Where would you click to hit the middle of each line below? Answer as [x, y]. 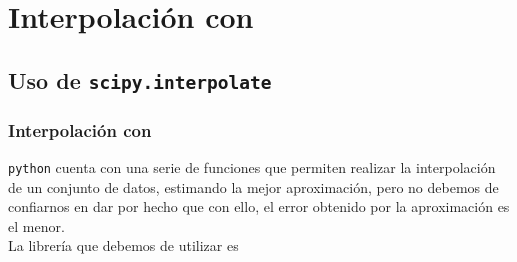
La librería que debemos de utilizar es [123, 245]
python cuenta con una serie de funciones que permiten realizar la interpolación [252, 166]
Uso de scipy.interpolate [140, 79]
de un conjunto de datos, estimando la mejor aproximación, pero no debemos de [253, 186]
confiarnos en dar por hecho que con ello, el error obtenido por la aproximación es [259, 206]
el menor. [36, 225]
